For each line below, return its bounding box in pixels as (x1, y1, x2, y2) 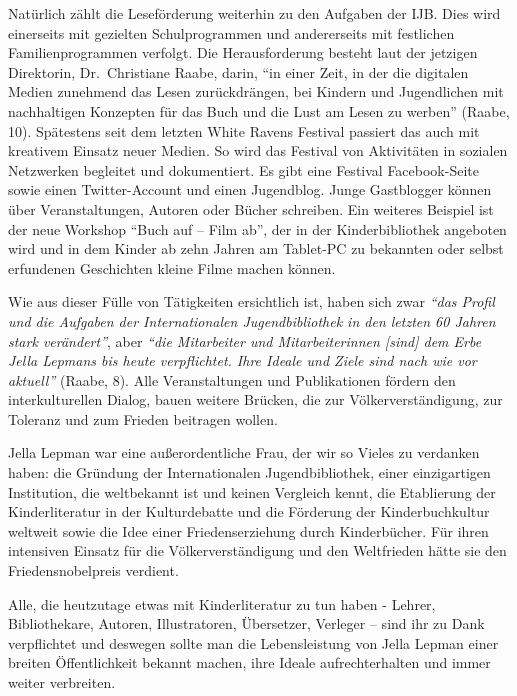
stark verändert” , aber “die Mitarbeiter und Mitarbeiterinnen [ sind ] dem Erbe (8, 330, 482, 351)
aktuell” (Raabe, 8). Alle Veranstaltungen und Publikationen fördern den (8, 369, 456, 390)
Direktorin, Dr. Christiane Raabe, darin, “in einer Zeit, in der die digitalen (8, 61, 469, 82)
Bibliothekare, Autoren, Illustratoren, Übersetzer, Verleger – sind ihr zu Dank (8, 613, 485, 634)
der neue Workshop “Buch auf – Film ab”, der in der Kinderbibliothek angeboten (8, 218, 507, 239)
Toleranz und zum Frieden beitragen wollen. (8, 408, 278, 429)
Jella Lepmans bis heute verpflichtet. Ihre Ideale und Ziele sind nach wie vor (8, 350, 477, 371)
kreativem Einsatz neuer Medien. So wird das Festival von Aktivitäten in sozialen (8, 140, 508, 161)
